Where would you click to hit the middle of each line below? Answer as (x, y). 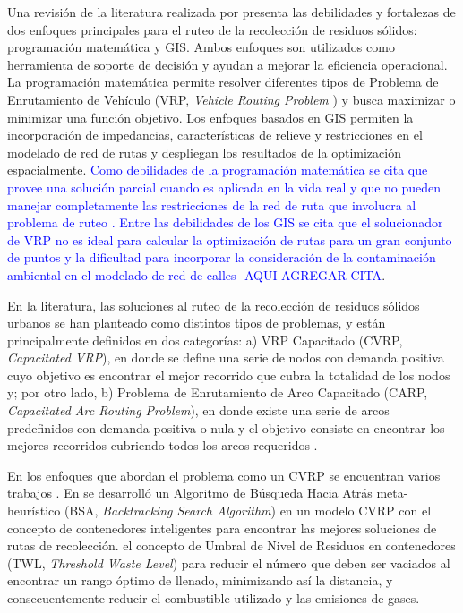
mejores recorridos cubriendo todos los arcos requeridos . (163, 445)
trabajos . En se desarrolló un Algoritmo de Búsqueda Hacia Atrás (190, 493)
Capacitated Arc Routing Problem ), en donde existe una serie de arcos (198, 410)
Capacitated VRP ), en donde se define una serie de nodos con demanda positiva (226, 358)
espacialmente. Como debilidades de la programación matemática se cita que (218, 170)
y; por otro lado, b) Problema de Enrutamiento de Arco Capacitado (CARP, (218, 392)
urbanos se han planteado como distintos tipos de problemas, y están (197, 323)
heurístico (34, 511)
